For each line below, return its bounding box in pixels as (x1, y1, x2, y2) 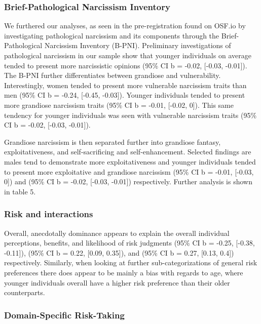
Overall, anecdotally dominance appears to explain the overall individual (4, 227, 230, 238)
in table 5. (4, 186, 36, 196)
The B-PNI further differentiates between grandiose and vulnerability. (4, 70, 221, 80)
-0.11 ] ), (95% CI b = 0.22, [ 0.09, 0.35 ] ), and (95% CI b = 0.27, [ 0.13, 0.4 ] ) (4, 247, 234, 258)
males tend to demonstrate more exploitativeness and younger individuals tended (4, 156, 256, 167)
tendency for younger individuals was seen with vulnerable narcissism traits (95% (4, 109, 257, 120)
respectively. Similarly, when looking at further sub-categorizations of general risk (4, 257, 257, 268)
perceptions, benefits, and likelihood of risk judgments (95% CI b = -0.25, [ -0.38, (4, 237, 255, 248)
